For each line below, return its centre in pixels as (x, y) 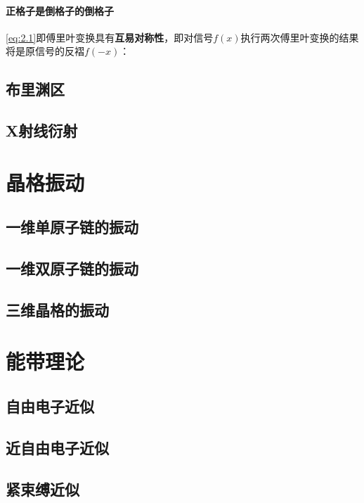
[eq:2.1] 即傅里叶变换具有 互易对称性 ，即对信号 (110, 37)
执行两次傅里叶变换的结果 (300, 37)
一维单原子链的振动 (72, 227)
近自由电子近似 (57, 447)
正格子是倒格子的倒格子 (60, 10)
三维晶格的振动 (57, 309)
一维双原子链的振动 (72, 268)
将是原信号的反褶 (45, 51)
